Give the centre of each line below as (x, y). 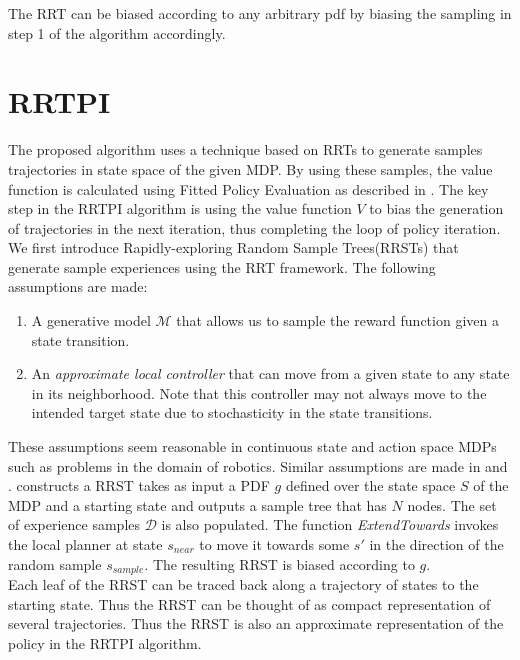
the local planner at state (85, 544)
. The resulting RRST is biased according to (279, 563)
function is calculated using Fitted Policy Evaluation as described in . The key (248, 188)
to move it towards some (274, 544)
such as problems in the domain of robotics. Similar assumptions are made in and (258, 465)
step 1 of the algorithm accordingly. (117, 32)
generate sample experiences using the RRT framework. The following (222, 266)
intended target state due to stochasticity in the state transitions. (232, 412)
